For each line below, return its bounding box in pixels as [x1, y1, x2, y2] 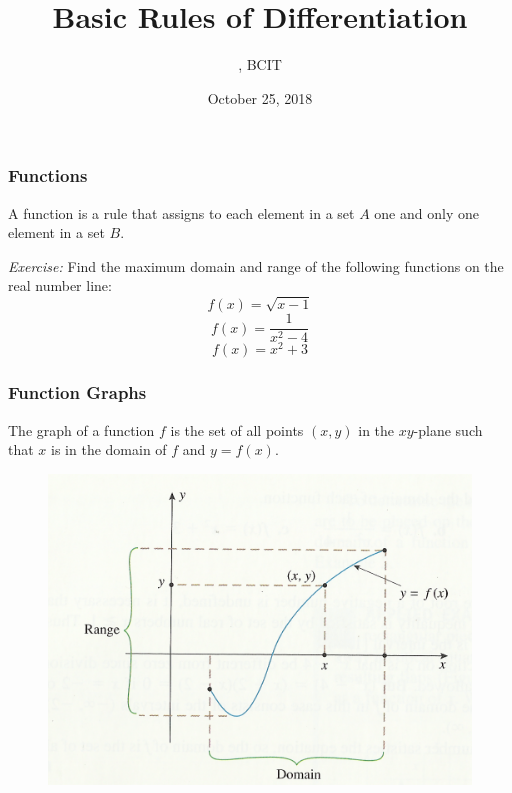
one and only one [374, 202, 479, 223]
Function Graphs [8, 380, 147, 405]
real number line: [8, 275, 112, 296]
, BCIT [238, 54, 282, 75]
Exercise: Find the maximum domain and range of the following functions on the [8, 255, 504, 276]
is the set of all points [170, 419, 304, 440]
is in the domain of [51, 439, 167, 460]
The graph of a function [8, 419, 155, 440]
